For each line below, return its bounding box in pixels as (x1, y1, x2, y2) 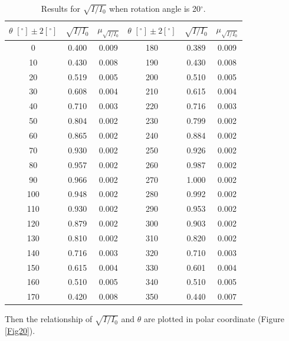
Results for (41, 2, 80, 14)
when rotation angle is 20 (109, 2, 201, 14)
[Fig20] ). (5, 324, 35, 337)
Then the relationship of (5, 313, 93, 325)
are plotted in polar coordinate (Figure (143, 313, 284, 325)
